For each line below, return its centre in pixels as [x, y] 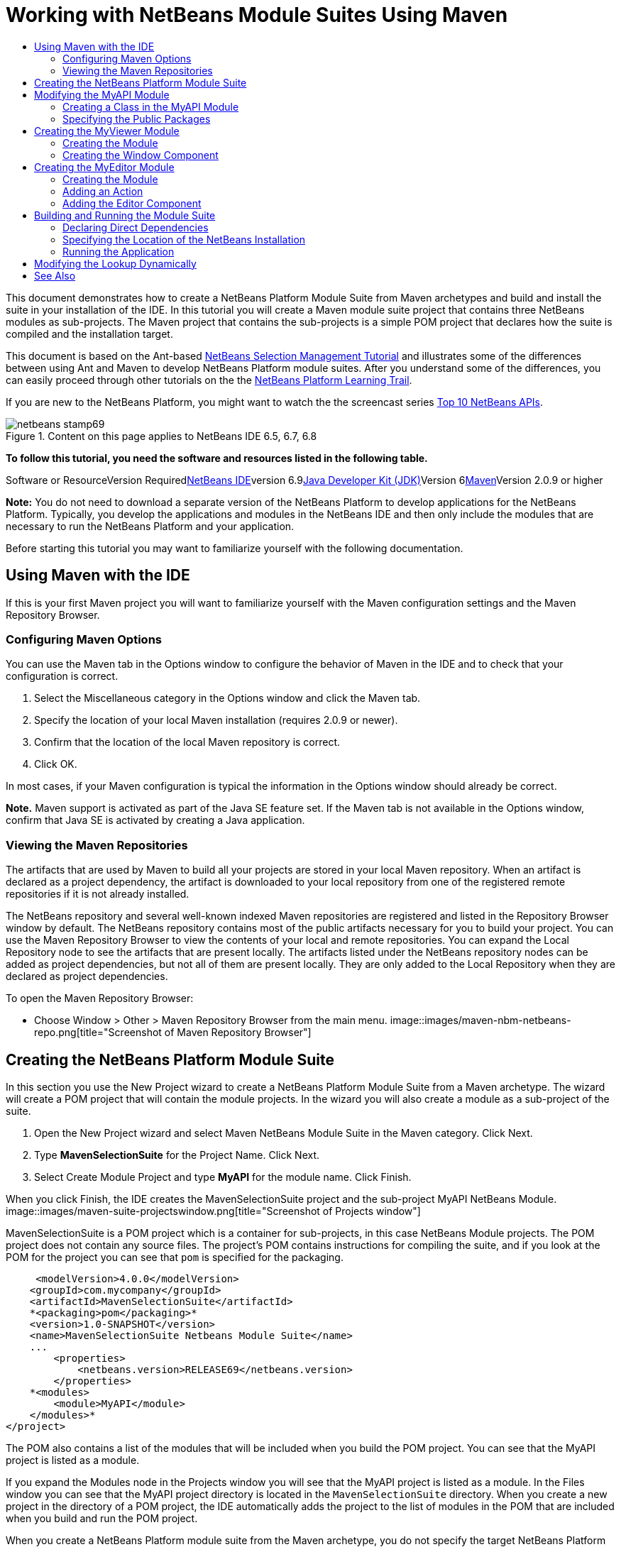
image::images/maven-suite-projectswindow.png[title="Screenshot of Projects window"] [213, 1211]
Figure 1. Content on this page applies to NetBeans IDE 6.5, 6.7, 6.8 [161, 436]
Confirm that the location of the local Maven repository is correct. [187, 742]
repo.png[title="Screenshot [98, 1033]
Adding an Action [103, 191]
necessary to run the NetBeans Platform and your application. [150, 526]
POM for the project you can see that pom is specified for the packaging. [175, 1257]
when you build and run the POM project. [102, 1518]
